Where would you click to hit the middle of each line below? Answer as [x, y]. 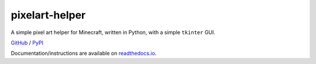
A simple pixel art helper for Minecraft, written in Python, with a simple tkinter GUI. [113, 32]
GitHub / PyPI [27, 43]
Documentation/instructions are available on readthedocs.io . [84, 53]
